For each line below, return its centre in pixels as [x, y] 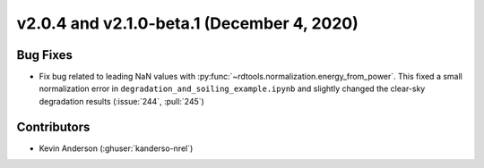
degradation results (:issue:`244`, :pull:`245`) [122, 101]
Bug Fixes [45, 55]
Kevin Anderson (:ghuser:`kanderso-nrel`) [116, 148]
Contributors [53, 126]
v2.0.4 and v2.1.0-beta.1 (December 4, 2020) [187, 23]
